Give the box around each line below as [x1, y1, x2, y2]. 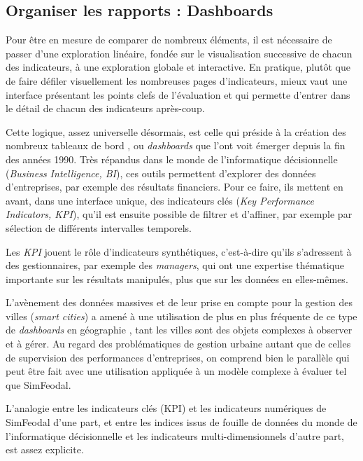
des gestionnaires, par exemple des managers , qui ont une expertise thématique [6, 258, 345, 273]
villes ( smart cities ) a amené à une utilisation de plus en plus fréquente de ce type [6, 308, 357, 323]
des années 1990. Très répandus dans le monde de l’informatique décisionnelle [6, 151, 338, 166]
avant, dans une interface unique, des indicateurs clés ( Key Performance [6, 193, 314, 207]
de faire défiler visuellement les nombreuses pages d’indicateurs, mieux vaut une [6, 73, 348, 88]
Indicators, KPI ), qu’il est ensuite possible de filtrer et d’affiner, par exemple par [6, 207, 353, 221]
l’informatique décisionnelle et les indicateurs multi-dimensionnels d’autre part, [6, 428, 344, 443]
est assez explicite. [6, 442, 84, 457]
